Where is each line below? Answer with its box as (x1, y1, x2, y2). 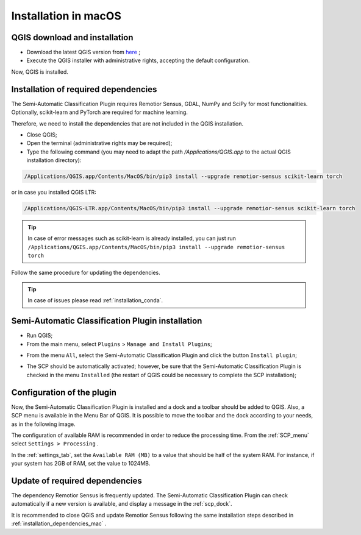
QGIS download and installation (11, 32, 134, 43)
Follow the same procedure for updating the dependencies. (11, 269, 161, 276)
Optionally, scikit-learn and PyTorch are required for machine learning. (11, 108, 188, 116)
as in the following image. (11, 420, 76, 428)
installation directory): (26, 157, 82, 164)
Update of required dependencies (11, 475, 143, 486)
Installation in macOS (11, 9, 121, 23)
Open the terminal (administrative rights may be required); (26, 140, 173, 147)
